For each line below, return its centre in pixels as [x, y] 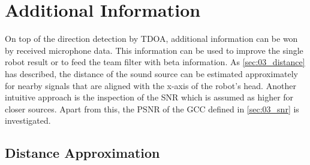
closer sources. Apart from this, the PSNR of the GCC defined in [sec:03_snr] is [152, 109]
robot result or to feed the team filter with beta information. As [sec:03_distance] [155, 62]
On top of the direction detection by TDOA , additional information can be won [151, 39]
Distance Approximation [82, 153]
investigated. [28, 120]
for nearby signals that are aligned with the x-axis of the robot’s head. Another [151, 85]
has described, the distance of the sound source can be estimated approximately [152, 73]
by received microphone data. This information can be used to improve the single [154, 50]
